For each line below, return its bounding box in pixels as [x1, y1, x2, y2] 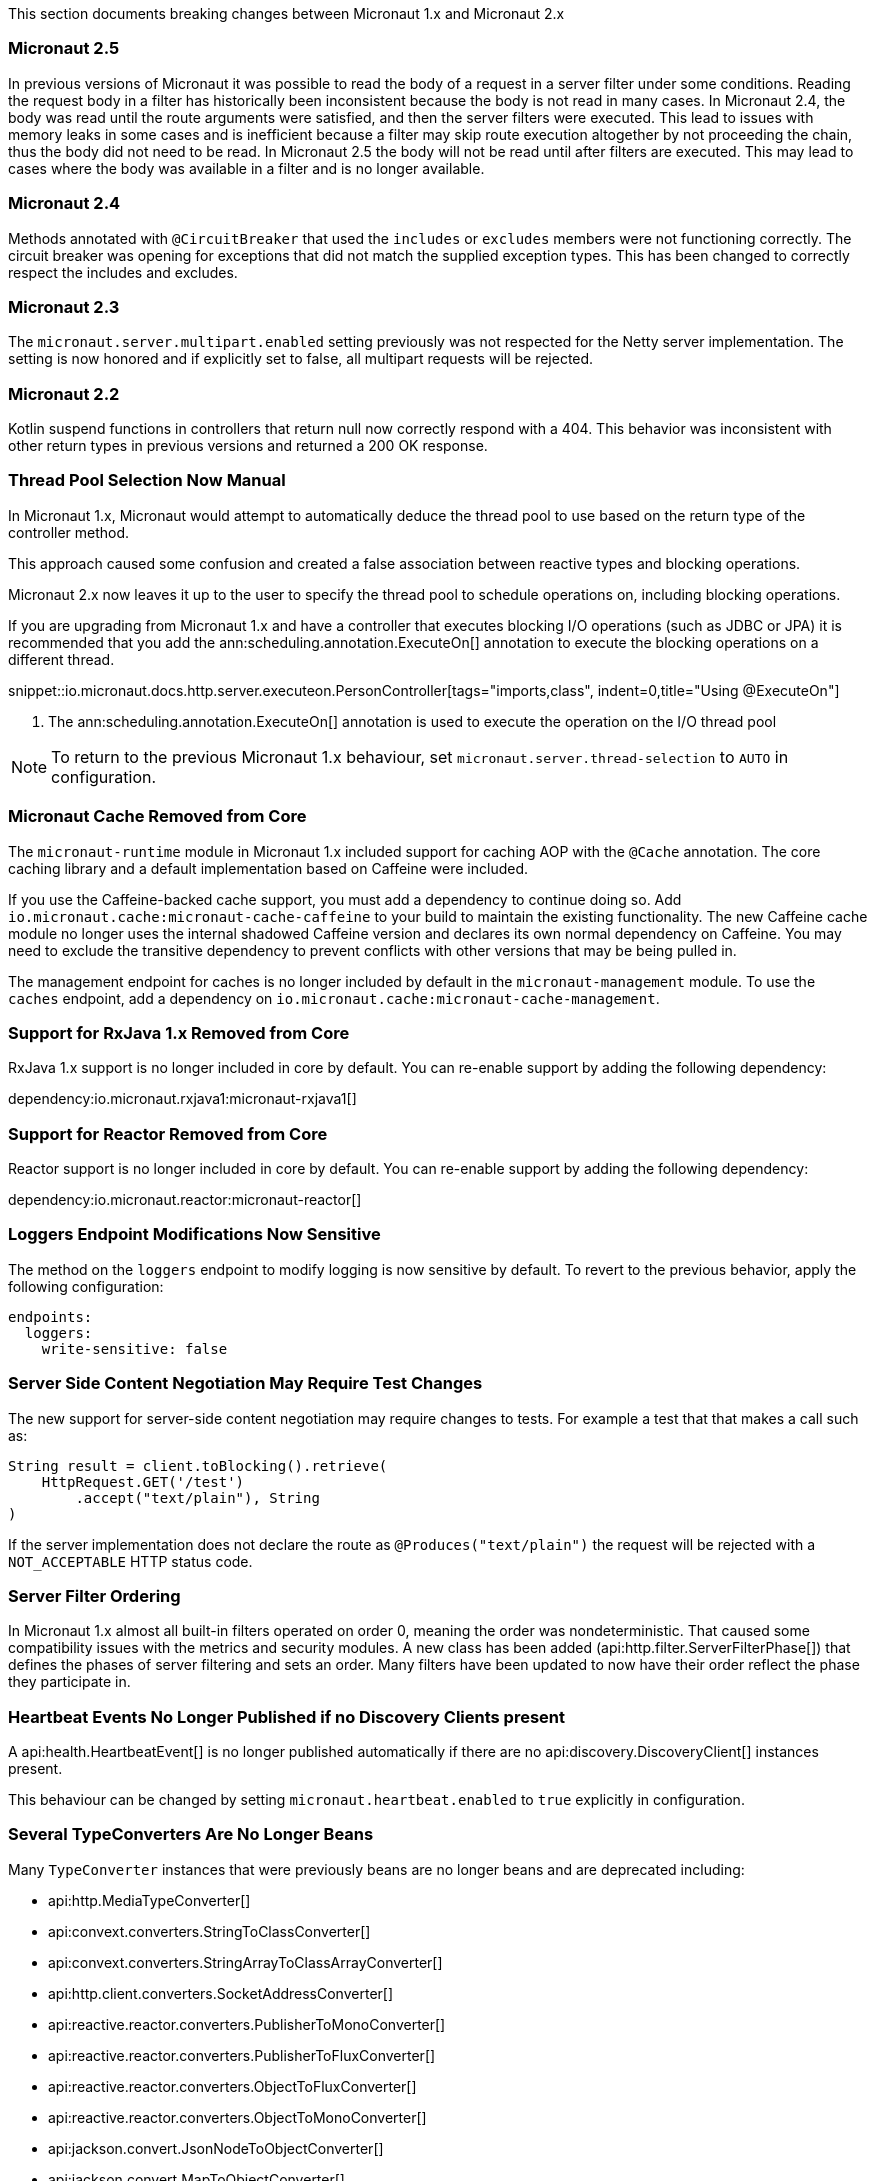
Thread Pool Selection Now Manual [8, 470, 286, 491]
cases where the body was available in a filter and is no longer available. [8, 159, 485, 177]
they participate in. [8, 1673, 131, 1691]
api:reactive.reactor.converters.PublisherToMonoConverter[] [48, 2015, 446, 2033]
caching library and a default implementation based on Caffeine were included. [8, 859, 529, 877]
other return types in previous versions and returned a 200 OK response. [8, 437, 488, 454]
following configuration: [8, 1277, 164, 1295]
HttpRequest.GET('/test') [41, 1473, 245, 1490]
